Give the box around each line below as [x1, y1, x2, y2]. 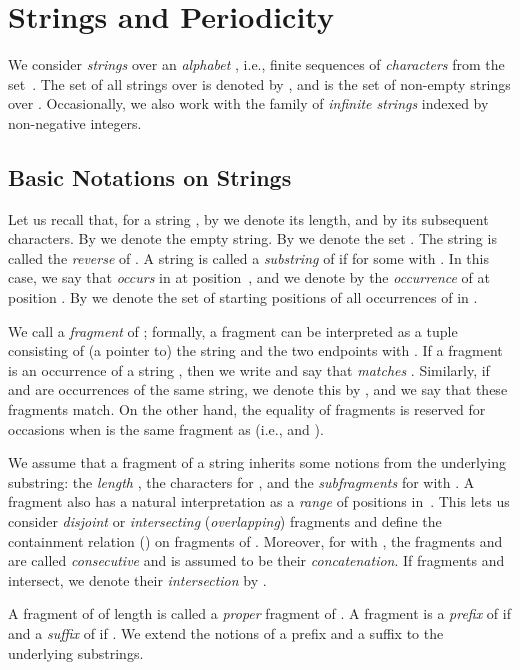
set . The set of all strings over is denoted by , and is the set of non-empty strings [8, 73, 511, 94]
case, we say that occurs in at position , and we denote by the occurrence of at [8, 267, 491, 288]
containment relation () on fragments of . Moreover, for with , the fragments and [8, 530, 503, 551]
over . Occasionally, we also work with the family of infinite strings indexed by [8, 93, 489, 114]
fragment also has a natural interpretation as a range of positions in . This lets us [8, 491, 510, 512]
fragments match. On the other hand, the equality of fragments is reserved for [8, 399, 486, 420]
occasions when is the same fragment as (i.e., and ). [8, 418, 324, 439]
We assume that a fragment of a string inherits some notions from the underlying [8, 452, 507, 473]
